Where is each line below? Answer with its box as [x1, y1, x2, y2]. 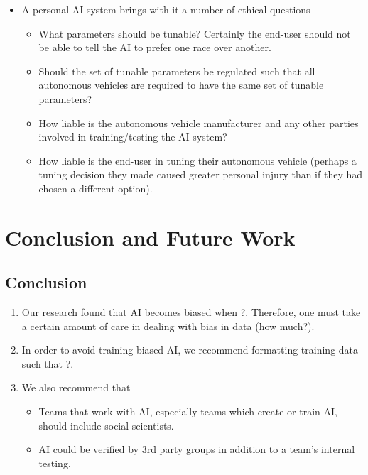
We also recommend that [21, 380, 131, 395]
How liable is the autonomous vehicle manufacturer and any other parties [38, 115, 359, 130]
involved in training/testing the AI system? [38, 129, 227, 144]
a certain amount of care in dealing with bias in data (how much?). [21, 318, 315, 333]
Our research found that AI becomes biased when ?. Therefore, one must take [21, 305, 361, 320]
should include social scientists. [38, 417, 174, 432]
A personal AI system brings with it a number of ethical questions [21, 2, 310, 16]
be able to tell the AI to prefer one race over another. [38, 40, 271, 55]
